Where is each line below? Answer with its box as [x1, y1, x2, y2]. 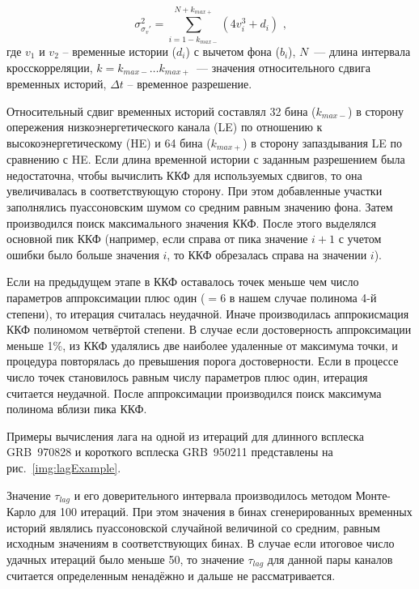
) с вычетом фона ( [185, 42, 280, 59]
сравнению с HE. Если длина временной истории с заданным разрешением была [6, 151, 405, 168]
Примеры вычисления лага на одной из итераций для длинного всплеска [6, 427, 364, 444]
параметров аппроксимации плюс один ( [6, 288, 205, 305]
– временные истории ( [62, 42, 177, 59]
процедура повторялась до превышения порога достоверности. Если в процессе [6, 352, 399, 369]
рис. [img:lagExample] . [6, 459, 121, 476]
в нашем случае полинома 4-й [229, 288, 377, 305]
